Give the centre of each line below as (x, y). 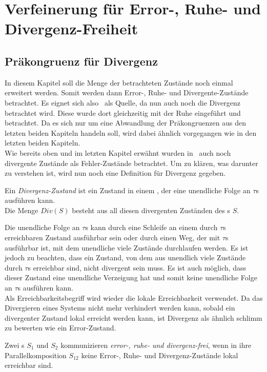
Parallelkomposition (36, 355)
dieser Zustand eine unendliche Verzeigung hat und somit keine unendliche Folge (131, 277)
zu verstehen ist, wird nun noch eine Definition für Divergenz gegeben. (115, 173)
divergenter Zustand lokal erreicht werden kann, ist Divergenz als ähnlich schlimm (133, 317)
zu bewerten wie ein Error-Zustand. (60, 328)
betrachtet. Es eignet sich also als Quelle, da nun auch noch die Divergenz (123, 102)
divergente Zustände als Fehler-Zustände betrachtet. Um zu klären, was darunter (131, 163)
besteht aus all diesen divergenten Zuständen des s (151, 210)
